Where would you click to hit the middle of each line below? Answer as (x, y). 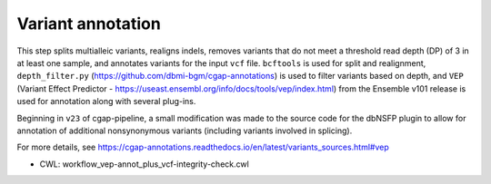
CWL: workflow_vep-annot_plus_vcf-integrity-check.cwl (144, 164)
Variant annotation (89, 24)
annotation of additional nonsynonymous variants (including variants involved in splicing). (185, 131)
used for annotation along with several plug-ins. (106, 102)
